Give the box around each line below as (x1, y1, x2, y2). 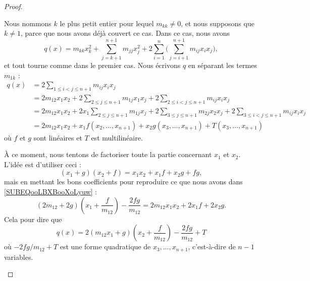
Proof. (4, 1, 23, 11)
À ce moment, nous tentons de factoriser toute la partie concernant (4, 149, 212, 160)
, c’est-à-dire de (188, 241, 236, 252)
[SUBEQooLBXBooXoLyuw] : (4, 186, 97, 196)
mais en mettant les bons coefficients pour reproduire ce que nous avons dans (4, 176, 243, 187)
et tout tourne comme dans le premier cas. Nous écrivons (4, 59, 181, 70)
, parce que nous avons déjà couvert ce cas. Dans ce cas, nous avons (20, 28, 230, 38)
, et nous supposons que (181, 18, 254, 28)
